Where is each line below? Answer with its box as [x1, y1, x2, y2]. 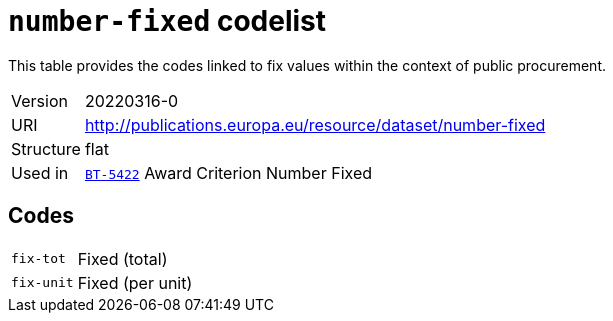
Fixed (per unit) [77, 272, 193, 293]
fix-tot [11, 251, 66, 267]
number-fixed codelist [8, 4, 327, 38]
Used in [11, 162, 69, 183]
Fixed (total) [77, 248, 168, 269]
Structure [11, 138, 81, 159]
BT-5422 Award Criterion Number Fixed [84, 162, 373, 183]
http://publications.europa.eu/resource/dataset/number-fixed [84, 114, 546, 135]
